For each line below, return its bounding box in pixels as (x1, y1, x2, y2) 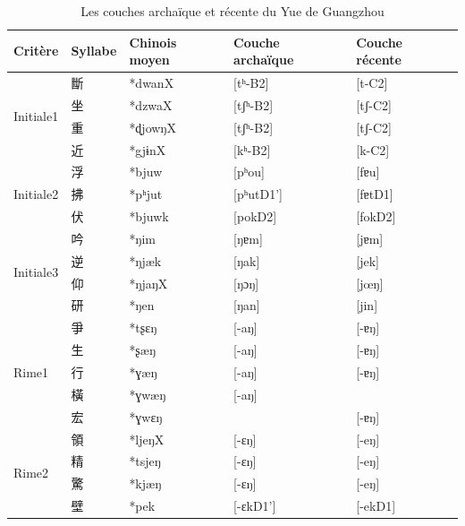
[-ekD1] (356, 496, 396, 515)
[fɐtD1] (356, 185, 393, 203)
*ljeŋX (129, 429, 165, 448)
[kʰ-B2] (233, 140, 271, 159)
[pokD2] (233, 207, 277, 226)
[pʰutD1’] (233, 185, 283, 203)
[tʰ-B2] (233, 73, 269, 92)
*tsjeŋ (129, 452, 161, 470)
